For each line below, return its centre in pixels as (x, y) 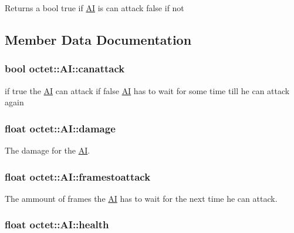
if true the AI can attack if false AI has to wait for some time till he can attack (147, 90)
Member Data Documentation (98, 39)
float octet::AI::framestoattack (78, 176)
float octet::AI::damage (60, 128)
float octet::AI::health (57, 224)
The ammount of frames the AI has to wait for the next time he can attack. (141, 198)
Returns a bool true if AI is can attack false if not (94, 8)
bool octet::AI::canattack (65, 69)
